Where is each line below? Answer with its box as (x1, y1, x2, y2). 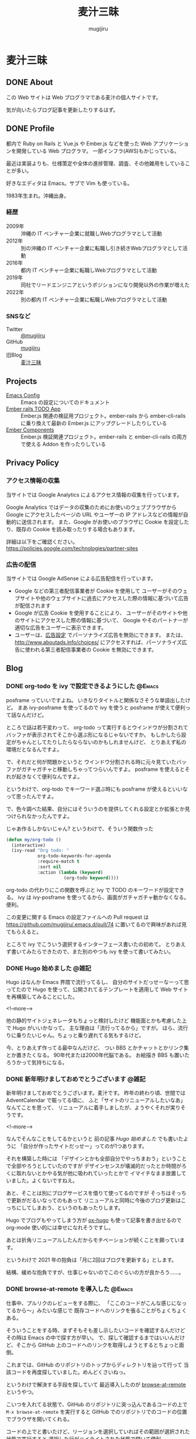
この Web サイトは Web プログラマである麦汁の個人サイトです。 (6, 93, 161, 100)
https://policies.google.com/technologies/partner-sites (6, 544, 139, 552)
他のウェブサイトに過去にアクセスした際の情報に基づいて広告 (40, 594, 189, 602)
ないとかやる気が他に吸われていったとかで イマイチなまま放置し (26, 1170, 181, 1177)
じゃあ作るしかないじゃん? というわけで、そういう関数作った (6, 825, 154, 832)
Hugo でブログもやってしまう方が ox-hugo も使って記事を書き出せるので (6, 1216, 182, 1224)
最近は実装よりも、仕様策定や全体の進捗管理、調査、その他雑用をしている (6, 160, 185, 167)
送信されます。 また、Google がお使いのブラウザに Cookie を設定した (21, 518, 189, 525)
